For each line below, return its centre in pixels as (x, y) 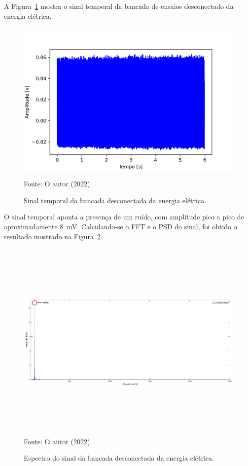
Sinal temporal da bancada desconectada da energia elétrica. (115, 200)
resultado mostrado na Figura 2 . (53, 236)
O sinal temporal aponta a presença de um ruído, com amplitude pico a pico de (124, 217)
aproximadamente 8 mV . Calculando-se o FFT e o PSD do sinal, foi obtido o (121, 226)
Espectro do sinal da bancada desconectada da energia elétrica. (119, 458)
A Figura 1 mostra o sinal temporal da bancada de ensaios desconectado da (119, 6)
